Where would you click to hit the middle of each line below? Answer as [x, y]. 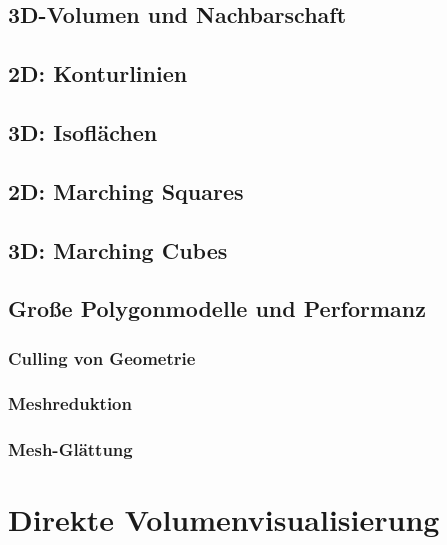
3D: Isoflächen [83, 131]
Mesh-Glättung [70, 449]
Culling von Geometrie [102, 357]
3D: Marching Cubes [118, 249]
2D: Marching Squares [126, 190]
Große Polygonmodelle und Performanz [217, 308]
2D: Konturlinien [98, 73]
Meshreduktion [70, 403]
